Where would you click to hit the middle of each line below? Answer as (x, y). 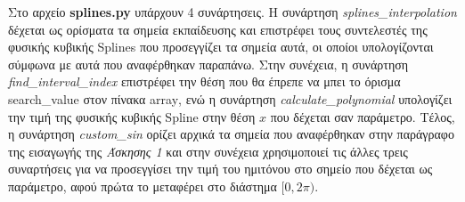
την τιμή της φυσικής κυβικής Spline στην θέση (132, 116)
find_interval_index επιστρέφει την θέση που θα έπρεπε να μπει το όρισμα (204, 81)
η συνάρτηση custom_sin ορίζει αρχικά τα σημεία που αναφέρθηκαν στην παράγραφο (231, 134)
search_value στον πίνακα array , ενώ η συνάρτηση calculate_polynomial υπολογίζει (230, 98)
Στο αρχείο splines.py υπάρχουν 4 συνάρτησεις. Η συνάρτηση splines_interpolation (232, 12)
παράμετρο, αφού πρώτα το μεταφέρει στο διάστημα (143, 186)
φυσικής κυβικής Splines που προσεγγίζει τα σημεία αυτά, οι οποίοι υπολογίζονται (221, 47)
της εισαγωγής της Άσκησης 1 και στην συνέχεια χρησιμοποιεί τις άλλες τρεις (208, 151)
